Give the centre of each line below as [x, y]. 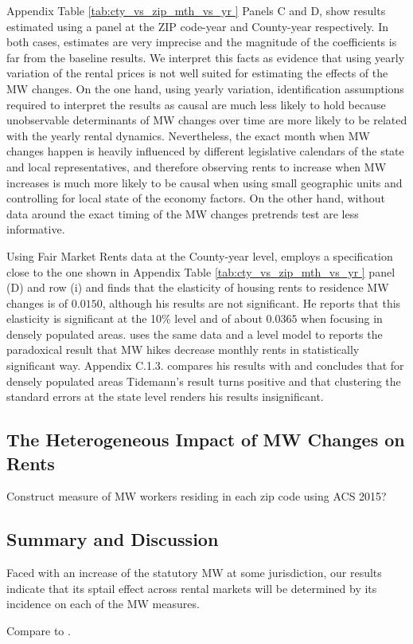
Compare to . [39, 631]
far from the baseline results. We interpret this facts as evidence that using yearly [206, 57]
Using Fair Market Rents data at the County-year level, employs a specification [200, 255]
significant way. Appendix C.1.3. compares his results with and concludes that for [205, 365]
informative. [36, 229]
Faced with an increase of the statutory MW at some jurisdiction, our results [194, 573]
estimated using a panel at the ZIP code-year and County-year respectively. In [198, 26]
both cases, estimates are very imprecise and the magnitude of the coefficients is [202, 42]
